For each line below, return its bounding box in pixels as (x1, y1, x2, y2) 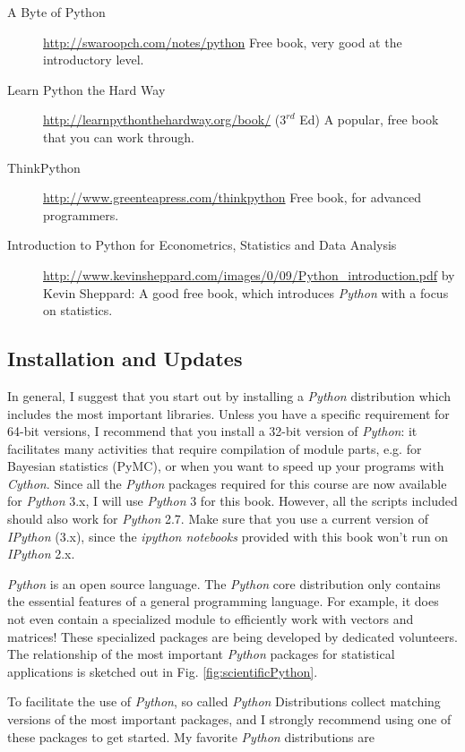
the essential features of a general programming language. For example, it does (7, 592, 439, 611)
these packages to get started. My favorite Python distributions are (7, 727, 375, 746)
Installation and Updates (7, 345, 243, 372)
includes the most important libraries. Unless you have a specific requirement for (7, 404, 450, 423)
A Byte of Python (7, 3, 106, 21)
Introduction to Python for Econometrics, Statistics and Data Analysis (7, 235, 397, 254)
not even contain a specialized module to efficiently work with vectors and (7, 610, 414, 628)
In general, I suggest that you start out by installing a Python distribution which (7, 386, 452, 405)
